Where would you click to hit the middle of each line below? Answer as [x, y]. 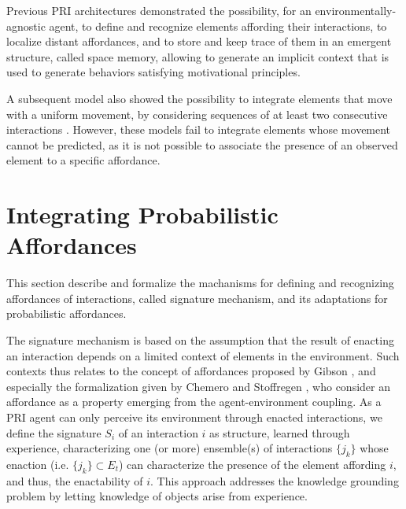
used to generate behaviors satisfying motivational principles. [153, 72]
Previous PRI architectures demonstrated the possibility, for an [159, 10]
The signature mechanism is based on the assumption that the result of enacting [200, 340]
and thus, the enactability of [75, 480]
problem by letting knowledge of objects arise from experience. [157, 496]
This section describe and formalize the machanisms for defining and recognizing [200, 283]
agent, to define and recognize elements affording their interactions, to [218, 26]
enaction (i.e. [38, 464]
